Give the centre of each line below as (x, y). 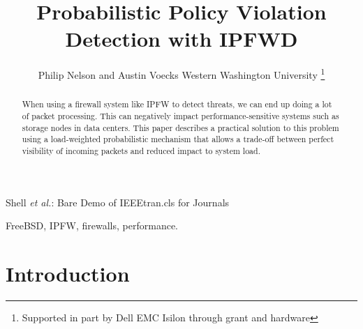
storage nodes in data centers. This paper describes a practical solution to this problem (180, 127)
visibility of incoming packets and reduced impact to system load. (141, 150)
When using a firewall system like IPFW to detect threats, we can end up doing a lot (177, 104)
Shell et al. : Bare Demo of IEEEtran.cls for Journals (118, 202)
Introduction (68, 274)
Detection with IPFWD (181, 39)
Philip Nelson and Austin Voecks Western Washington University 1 (181, 74)
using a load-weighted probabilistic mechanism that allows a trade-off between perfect (178, 139)
